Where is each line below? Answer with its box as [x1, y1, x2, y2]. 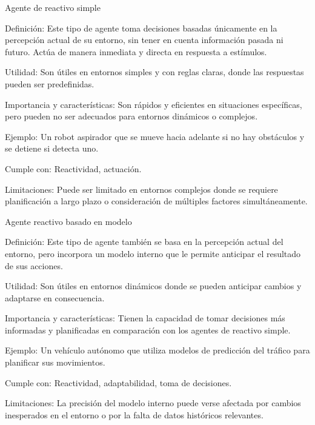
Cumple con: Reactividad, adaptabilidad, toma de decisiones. [5, 376, 232, 389]
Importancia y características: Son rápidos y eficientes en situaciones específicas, [5, 98, 302, 110]
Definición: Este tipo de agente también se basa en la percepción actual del [5, 235, 283, 248]
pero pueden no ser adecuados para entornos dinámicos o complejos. [5, 110, 258, 122]
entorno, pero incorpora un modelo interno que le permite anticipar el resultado [5, 247, 301, 259]
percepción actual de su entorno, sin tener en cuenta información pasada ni [5, 33, 283, 46]
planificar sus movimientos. [5, 356, 105, 369]
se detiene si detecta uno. [5, 142, 99, 155]
